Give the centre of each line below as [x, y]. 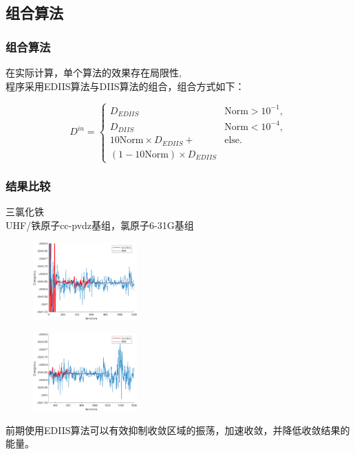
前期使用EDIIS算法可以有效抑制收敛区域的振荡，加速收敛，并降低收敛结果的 [178, 430]
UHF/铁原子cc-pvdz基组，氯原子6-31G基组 [100, 225]
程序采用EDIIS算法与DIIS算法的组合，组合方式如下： [125, 86]
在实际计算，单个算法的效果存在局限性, [94, 72]
